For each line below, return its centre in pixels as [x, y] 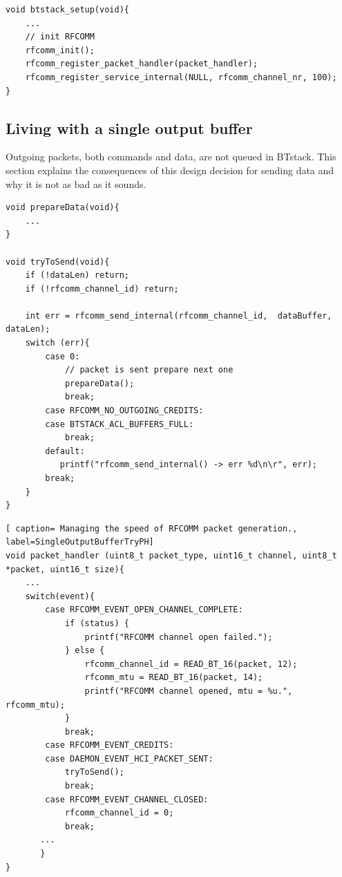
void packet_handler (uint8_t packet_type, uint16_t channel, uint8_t [171, 555]
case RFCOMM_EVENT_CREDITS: [110, 745]
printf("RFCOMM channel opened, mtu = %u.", [189, 691]
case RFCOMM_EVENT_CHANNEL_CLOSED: [127, 799]
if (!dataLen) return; [77, 275]
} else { [85, 651]
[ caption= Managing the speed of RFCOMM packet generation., [152, 528]
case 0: [63, 356]
